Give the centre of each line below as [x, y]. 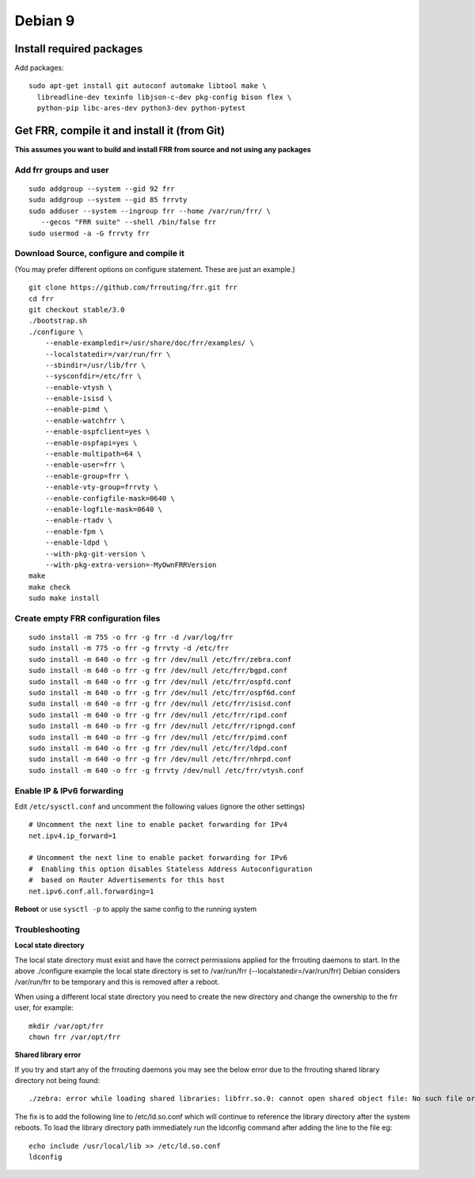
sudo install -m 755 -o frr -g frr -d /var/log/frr [131, 637]
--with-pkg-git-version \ [95, 554]
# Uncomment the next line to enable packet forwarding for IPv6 [158, 858]
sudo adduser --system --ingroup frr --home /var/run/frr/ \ [150, 211]
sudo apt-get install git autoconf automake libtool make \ [148, 86]
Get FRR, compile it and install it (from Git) [120, 131]
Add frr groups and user [62, 170]
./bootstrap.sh [58, 321]
